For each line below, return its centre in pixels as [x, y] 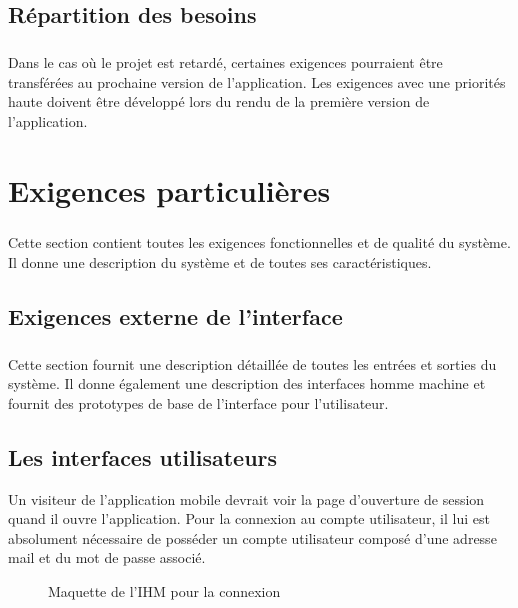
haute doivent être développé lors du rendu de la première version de [219, 101]
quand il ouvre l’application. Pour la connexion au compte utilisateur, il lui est [249, 518]
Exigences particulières [169, 189]
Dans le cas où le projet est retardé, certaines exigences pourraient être [225, 62]
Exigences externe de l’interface [175, 315]
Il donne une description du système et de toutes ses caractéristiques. [220, 261]
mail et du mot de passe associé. [107, 557]
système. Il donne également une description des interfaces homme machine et [247, 383]
